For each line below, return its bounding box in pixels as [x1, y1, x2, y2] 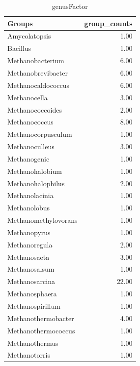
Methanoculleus [7, 141, 55, 152]
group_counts [84, 18, 133, 28]
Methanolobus [7, 203, 50, 213]
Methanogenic [7, 153, 50, 163]
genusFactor [52, 1, 88, 11]
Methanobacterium [7, 55, 64, 66]
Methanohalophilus [7, 178, 65, 188]
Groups [7, 18, 33, 28]
